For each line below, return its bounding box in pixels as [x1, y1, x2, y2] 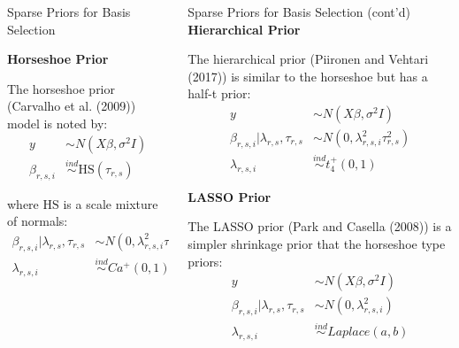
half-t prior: [187, 84, 251, 103]
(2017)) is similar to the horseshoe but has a [187, 66, 428, 85]
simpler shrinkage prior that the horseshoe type [187, 235, 446, 253]
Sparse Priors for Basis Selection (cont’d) [187, 3, 410, 20]
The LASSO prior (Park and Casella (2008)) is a [187, 217, 452, 236]
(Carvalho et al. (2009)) [7, 97, 136, 115]
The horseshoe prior [7, 79, 115, 97]
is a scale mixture [63, 194, 158, 213]
